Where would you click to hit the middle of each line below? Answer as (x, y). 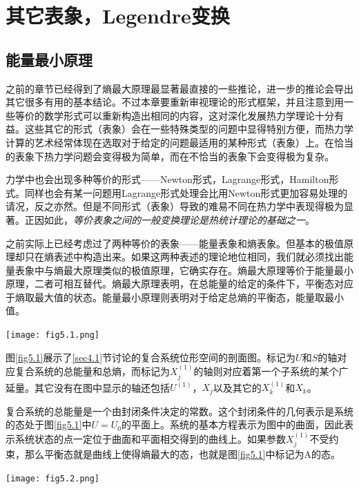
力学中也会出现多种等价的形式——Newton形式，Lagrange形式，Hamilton (167, 179)
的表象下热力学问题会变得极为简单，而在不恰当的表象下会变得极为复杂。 (170, 156)
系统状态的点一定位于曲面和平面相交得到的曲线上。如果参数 (150, 438)
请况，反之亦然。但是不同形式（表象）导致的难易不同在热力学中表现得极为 (175, 206)
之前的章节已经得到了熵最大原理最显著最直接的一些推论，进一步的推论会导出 (179, 88)
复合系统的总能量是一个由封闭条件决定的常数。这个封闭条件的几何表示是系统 (179, 411)
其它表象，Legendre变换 (118, 16)
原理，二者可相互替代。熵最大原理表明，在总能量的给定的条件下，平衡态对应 (179, 284)
